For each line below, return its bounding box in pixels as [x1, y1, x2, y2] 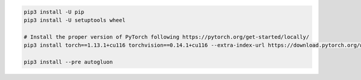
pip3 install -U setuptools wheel [23, 17, 126, 23]
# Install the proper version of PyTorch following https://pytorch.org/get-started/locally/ [23, 33, 310, 40]
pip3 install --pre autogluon [23, 59, 113, 65]
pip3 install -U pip [23, 8, 84, 15]
